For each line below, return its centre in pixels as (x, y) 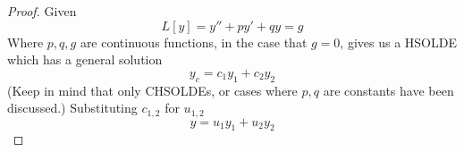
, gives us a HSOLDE (398, 42)
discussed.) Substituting (72, 108)
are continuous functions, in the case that (194, 42)
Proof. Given (42, 11)
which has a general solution (85, 59)
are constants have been (388, 90)
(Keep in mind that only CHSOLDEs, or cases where (152, 90)
